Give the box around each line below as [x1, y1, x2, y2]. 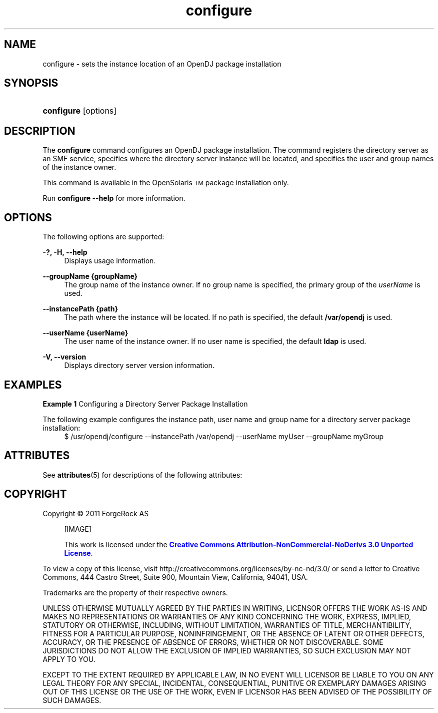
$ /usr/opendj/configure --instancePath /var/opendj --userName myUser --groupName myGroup [64, 432, 384, 441]
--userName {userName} [42, 328, 128, 337]
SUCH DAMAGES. [42, 695, 101, 704]
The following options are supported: [42, 232, 164, 241]
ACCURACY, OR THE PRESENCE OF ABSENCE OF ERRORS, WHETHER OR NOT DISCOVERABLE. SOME [42, 637, 383, 646]
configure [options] [42, 106, 117, 116]
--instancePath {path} [42, 304, 118, 313]
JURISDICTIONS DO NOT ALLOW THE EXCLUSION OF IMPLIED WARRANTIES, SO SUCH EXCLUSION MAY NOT [42, 646, 411, 655]
